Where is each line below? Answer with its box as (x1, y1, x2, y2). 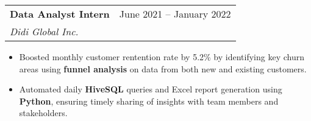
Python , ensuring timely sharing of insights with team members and (19, 94, 279, 107)
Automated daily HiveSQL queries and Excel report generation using (19, 83, 282, 95)
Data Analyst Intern (10, 7, 110, 21)
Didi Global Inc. (10, 24, 79, 38)
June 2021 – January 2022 (119, 7, 231, 21)
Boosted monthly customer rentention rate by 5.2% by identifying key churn (19, 50, 304, 63)
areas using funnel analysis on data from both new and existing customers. (19, 62, 307, 75)
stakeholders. (19, 106, 68, 119)
